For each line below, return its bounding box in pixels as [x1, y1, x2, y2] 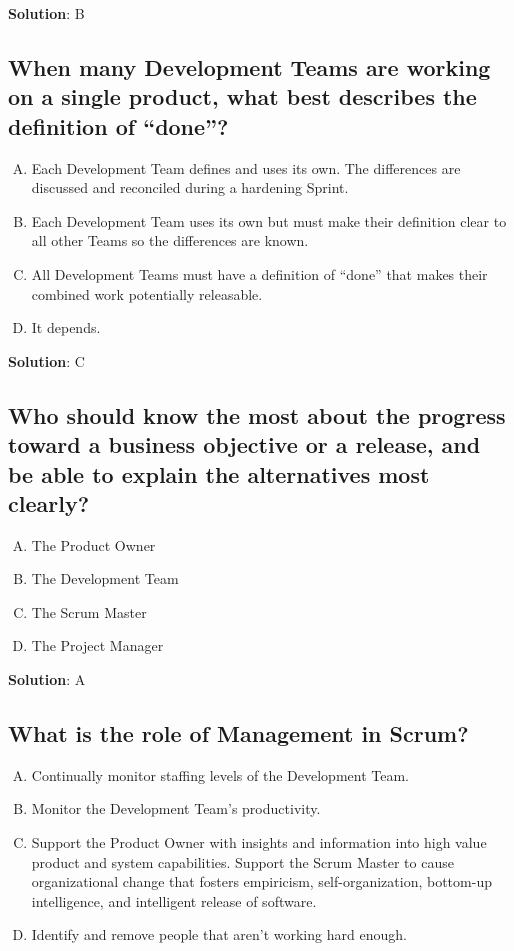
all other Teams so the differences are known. [31, 230, 309, 251]
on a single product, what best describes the [8, 81, 477, 112]
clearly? [8, 487, 90, 518]
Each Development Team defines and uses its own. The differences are [31, 157, 461, 178]
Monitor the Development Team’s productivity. [31, 798, 321, 819]
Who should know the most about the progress [8, 399, 506, 430]
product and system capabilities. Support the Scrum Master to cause [31, 851, 454, 872]
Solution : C [8, 350, 85, 371]
